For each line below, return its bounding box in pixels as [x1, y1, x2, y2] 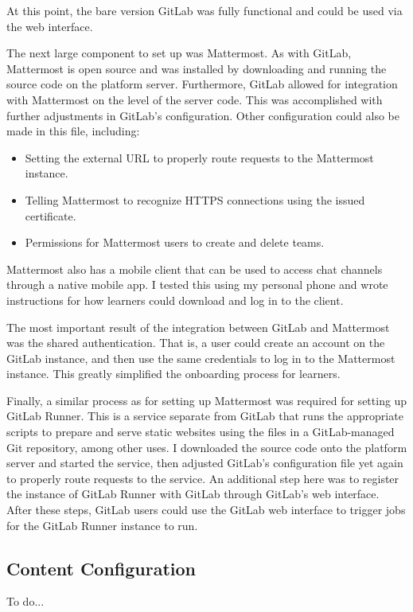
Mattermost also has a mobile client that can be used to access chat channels [6, 260, 383, 277]
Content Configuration [6, 555, 197, 580]
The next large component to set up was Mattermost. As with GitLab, [6, 45, 352, 61]
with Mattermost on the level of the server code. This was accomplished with [6, 91, 383, 107]
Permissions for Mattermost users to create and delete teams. [25, 234, 325, 251]
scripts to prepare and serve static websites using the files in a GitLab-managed [6, 423, 395, 440]
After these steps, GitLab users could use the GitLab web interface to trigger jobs [6, 501, 406, 518]
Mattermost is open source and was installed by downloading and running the [6, 60, 387, 76]
